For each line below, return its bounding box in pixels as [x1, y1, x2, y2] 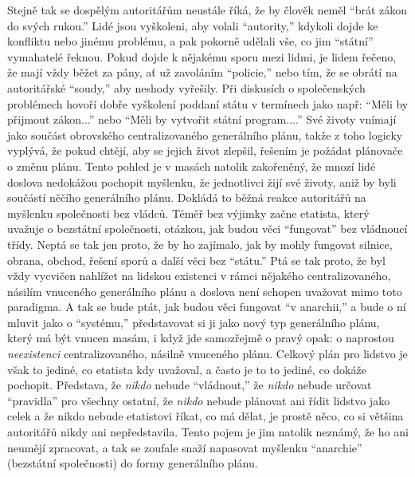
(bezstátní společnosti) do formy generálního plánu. [7, 455, 258, 471]
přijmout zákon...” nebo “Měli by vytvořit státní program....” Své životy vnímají [7, 111, 397, 128]
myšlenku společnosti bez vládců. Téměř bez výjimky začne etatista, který [7, 204, 370, 221]
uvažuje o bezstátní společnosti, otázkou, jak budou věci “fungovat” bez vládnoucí [7, 220, 408, 237]
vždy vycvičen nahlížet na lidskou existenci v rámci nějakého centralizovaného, [7, 267, 391, 284]
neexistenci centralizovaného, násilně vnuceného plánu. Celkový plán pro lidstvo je [7, 345, 408, 362]
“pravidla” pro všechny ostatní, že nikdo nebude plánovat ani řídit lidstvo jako [7, 392, 390, 408]
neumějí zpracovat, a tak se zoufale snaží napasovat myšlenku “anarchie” [7, 439, 362, 455]
